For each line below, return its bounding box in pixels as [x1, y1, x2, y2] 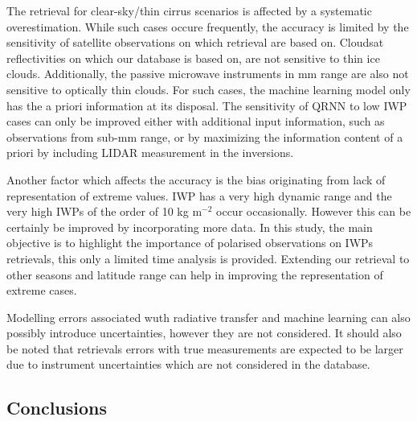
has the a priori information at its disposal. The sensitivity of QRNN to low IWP [6, 97, 407, 114]
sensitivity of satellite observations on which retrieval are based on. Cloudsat [6, 34, 384, 51]
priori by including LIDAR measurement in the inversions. [6, 144, 294, 161]
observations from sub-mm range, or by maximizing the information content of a [6, 128, 403, 145]
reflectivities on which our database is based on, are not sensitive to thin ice [6, 49, 380, 66]
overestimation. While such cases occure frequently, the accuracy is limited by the [6, 18, 409, 35]
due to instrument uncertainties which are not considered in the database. [6, 356, 370, 373]
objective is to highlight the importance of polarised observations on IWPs [6, 234, 374, 251]
